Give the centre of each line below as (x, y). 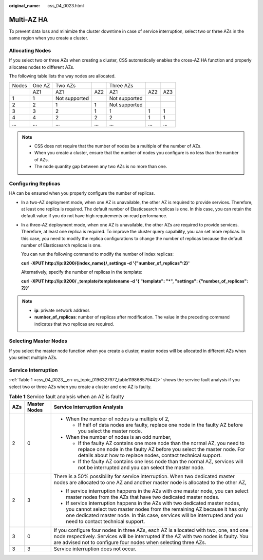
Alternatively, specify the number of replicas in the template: (82, 272)
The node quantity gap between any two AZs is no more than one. (101, 167)
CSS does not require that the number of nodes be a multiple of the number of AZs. (118, 146)
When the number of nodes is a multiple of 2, (118, 419)
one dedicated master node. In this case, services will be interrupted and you (154, 515)
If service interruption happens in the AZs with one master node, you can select (157, 491)
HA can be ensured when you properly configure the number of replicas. (82, 193)
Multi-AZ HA (28, 19)
